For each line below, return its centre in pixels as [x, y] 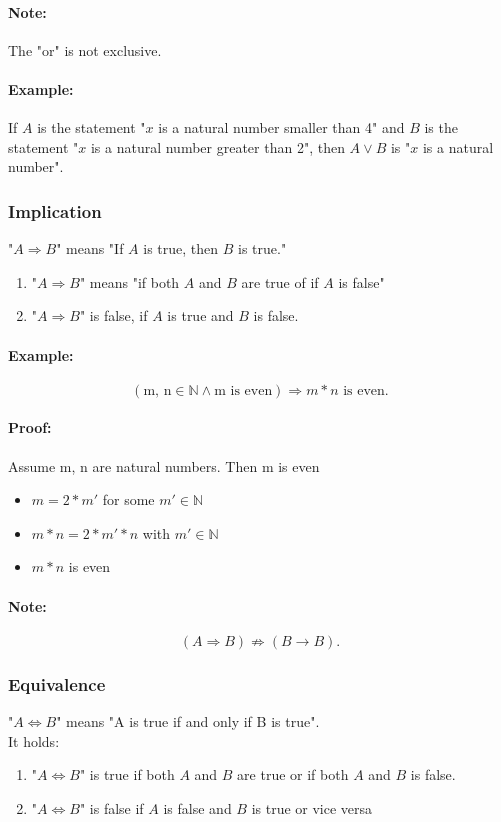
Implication [55, 210]
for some [128, 499]
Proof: [30, 427]
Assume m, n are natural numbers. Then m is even [164, 465]
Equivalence [57, 683]
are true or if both [293, 774]
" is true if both [127, 774]
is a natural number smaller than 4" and [281, 127]
